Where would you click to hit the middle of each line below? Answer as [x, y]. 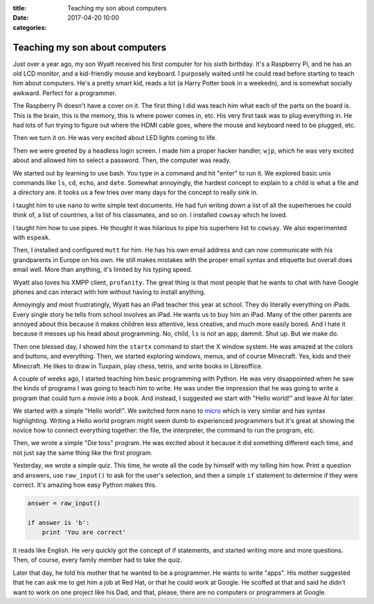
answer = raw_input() [64, 503]
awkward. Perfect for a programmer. [65, 93]
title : [20, 8]
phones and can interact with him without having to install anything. [109, 292]
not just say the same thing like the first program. [83, 452]
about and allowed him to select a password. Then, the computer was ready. [122, 160]
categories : [30, 27]
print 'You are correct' [84, 533]
